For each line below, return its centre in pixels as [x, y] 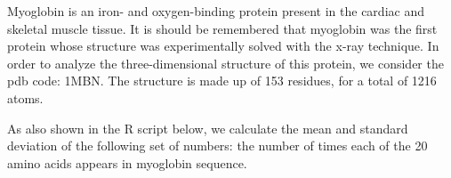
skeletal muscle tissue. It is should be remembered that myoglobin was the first [222, 28]
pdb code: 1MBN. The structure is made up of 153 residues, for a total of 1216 [222, 81]
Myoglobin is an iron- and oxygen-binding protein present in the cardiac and [216, 11]
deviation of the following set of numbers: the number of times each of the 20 [217, 146]
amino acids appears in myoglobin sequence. [127, 162]
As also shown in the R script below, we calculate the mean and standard [208, 128]
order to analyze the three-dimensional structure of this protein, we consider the [225, 63]
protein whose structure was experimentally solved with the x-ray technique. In [223, 46]
